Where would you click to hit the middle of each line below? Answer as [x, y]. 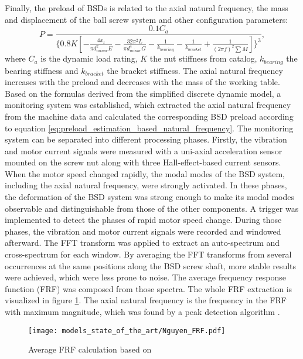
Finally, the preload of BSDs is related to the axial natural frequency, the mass [147, 8]
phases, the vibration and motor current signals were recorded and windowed [143, 231]
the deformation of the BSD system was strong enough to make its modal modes [149, 197]
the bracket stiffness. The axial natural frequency [195, 70]
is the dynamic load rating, [89, 58]
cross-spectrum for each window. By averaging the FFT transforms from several [148, 254]
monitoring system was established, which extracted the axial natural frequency [148, 105]
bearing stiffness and [42, 70]
